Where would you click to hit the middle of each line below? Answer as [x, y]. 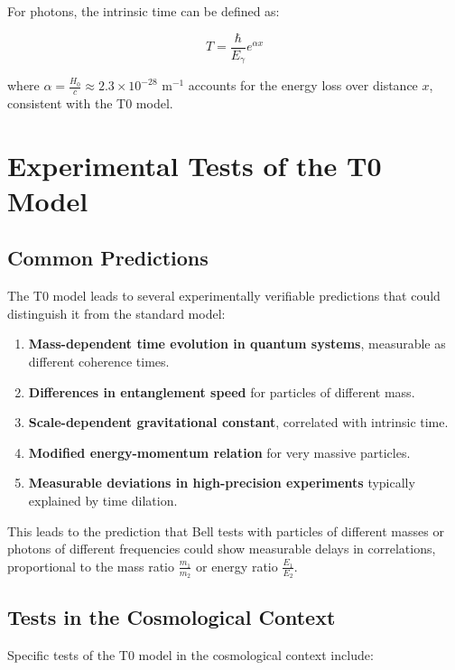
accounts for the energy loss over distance [303, 85]
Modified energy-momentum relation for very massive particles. [219, 452]
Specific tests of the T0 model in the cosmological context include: [190, 655]
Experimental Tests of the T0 [195, 165]
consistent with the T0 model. [90, 102]
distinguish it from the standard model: [116, 313]
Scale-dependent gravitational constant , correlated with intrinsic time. [238, 422]
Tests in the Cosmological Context [172, 617]
